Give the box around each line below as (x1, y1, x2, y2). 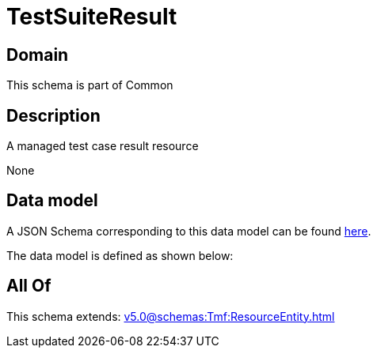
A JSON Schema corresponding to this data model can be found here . (6, 224, 371, 238)
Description (6, 105, 101, 126)
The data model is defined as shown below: (6, 248, 234, 262)
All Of (6, 276, 51, 296)
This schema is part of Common (6, 78, 173, 92)
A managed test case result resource (6, 139, 199, 153)
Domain (6, 44, 69, 65)
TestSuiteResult (6, 3, 177, 30)
